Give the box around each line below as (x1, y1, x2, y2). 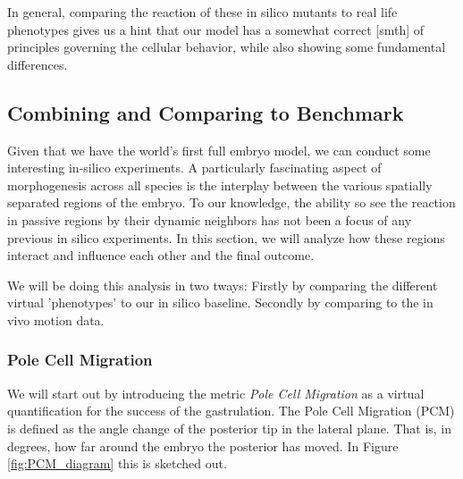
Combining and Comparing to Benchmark (7, 98, 404, 126)
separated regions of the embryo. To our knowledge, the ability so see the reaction (7, 193, 456, 212)
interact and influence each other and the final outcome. (7, 246, 315, 265)
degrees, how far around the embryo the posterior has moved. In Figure (7, 436, 399, 455)
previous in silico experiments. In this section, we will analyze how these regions (7, 228, 445, 247)
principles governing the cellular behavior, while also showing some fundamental (7, 38, 446, 56)
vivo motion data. (7, 310, 105, 329)
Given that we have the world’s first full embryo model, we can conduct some (7, 140, 431, 159)
